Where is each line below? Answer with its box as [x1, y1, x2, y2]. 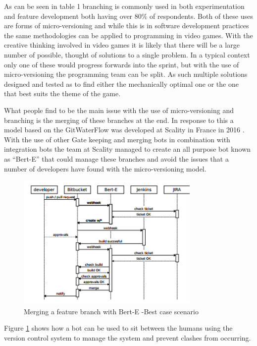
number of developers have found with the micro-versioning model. [4, 163, 206, 173]
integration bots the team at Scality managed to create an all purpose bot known [4, 144, 251, 154]
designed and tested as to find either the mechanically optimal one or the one [4, 78, 239, 89]
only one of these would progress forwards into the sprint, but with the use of [4, 59, 239, 69]
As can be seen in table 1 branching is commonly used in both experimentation [4, 1, 245, 11]
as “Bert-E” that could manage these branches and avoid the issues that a [4, 153, 229, 164]
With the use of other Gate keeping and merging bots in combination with [4, 134, 230, 144]
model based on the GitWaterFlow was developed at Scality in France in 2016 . [4, 124, 245, 135]
